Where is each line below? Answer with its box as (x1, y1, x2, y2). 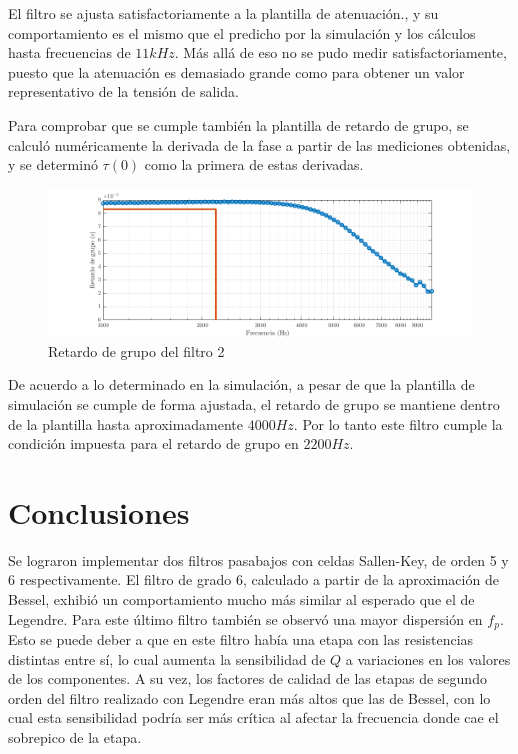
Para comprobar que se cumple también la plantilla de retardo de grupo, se (8, 114, 469, 135)
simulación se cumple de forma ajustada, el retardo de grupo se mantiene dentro (8, 393, 500, 414)
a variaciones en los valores (345, 648, 511, 669)
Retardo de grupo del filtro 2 (48, 340, 225, 361)
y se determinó (8, 154, 98, 175)
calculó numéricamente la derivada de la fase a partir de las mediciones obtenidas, (8, 134, 511, 155)
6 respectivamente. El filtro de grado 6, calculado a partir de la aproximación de (8, 569, 499, 590)
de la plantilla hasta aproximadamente (8, 413, 244, 434)
